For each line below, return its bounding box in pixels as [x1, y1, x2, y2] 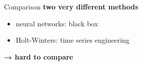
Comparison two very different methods [4, 1, 138, 11]
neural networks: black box [15, 18, 98, 28]
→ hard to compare [4, 51, 73, 62]
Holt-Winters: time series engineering [15, 35, 129, 45]
